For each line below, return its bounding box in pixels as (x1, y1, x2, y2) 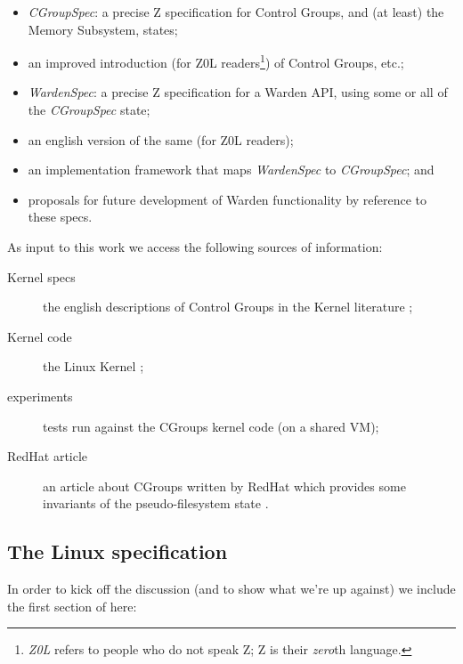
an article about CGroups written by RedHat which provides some (43, 476, 406, 495)
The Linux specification (7, 538, 228, 565)
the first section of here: (7, 596, 137, 615)
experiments (7, 386, 73, 405)
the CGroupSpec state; (28, 101, 150, 119)
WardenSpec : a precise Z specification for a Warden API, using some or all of (28, 83, 448, 101)
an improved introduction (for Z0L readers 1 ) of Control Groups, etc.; (28, 51, 404, 71)
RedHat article (7, 447, 88, 466)
